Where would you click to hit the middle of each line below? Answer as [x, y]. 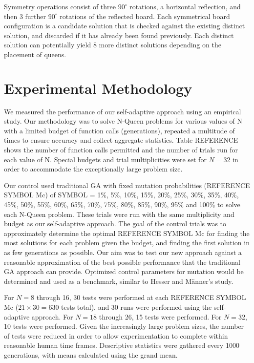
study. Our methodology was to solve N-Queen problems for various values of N [123, 121]
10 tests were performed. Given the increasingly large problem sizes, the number [124, 326]
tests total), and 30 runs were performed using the [137, 307]
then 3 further [25, 16]
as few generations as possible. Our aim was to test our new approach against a [123, 252]
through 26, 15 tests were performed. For [160, 316]
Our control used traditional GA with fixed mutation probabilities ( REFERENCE [127, 185]
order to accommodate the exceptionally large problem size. [93, 169]
